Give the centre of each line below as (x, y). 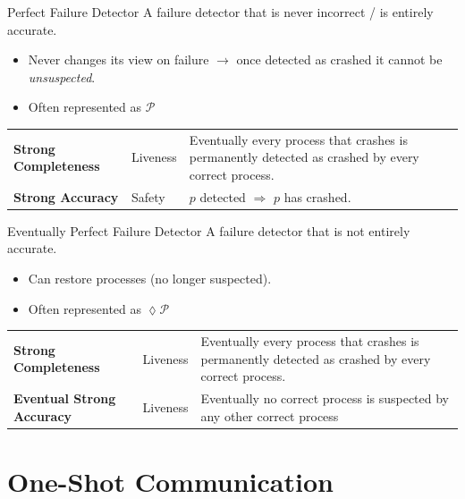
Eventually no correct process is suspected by (325, 398)
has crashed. (317, 196)
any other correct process (270, 415)
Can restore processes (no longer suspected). (150, 279)
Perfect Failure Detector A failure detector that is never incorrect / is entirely (220, 12)
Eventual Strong (65, 398)
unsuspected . (62, 76)
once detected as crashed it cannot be (339, 59)
